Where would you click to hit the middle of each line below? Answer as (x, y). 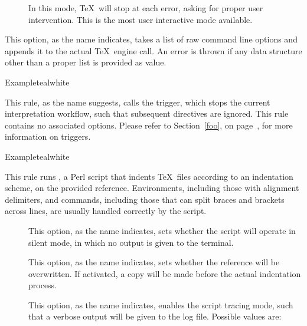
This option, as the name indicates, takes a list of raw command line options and (151, 39)
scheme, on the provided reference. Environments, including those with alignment (152, 188)
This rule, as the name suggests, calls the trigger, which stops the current (138, 102)
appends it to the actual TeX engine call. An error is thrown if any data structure (153, 50)
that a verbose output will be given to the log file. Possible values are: (155, 316)
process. (43, 285)
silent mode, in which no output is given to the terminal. (131, 242)
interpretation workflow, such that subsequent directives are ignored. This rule (147, 113)
